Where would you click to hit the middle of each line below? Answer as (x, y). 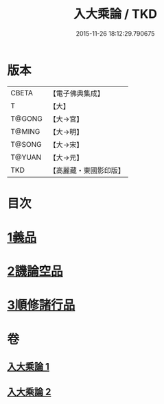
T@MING (25, 131)
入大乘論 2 (29, 392)
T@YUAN (26, 157)
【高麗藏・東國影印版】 (87, 170)
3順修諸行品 (41, 305)
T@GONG (26, 119)
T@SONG (26, 144)
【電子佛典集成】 (77, 93)
